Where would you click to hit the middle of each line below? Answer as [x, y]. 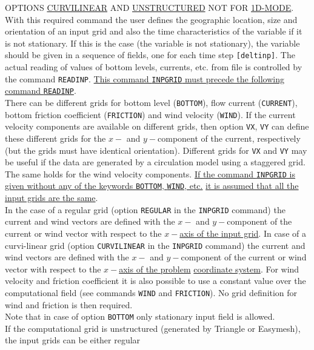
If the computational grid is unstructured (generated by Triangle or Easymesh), [153, 328]
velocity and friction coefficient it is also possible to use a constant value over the [155, 281]
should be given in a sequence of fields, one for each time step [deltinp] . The [150, 55]
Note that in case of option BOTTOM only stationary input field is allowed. [140, 316]
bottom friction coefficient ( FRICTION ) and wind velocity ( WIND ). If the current [150, 114]
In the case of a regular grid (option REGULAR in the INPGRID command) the [145, 209]
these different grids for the [55, 138]
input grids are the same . [52, 198]
